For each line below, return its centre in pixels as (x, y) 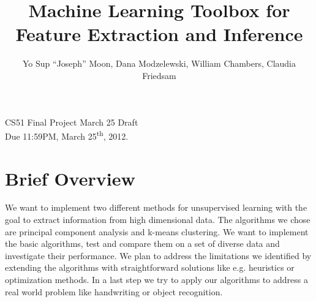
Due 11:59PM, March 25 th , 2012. (67, 135)
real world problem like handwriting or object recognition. (114, 291)
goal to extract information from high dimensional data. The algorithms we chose (158, 220)
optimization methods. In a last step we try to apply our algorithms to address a (156, 280)
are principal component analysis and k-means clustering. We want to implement (157, 231)
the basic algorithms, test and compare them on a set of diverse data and (142, 243)
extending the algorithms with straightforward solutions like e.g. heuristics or (150, 267)
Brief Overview (70, 178)
